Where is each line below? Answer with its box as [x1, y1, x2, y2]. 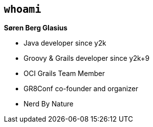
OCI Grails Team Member [24, 69, 105, 78]
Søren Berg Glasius [4, 24, 68, 32]
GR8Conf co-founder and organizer [24, 84, 138, 93]
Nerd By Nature [24, 100, 74, 108]
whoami [4, 3, 41, 15]
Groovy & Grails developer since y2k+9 [24, 54, 150, 63]
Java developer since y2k [24, 39, 106, 48]
